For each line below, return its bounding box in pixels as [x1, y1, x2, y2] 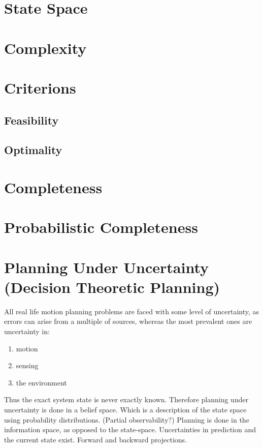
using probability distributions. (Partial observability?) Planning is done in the [4, 414, 249, 425]
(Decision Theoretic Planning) [4, 276, 220, 297]
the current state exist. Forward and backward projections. [4, 434, 187, 444]
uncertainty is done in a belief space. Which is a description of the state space [4, 404, 247, 414]
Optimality [4, 142, 62, 158]
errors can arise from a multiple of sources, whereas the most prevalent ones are [4, 316, 252, 326]
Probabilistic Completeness [4, 217, 198, 237]
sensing [16, 360, 39, 371]
